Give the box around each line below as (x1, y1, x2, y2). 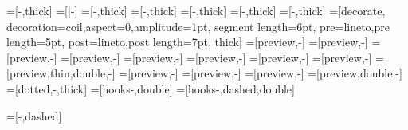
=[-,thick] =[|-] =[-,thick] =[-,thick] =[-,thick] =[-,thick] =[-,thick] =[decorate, (6, 2, 386, 18)
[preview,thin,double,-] (6, 65, 116, 81)
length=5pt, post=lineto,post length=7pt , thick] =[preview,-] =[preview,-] (6, 33, 368, 50)
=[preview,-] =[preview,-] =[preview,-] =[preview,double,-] (119, 65, 402, 81)
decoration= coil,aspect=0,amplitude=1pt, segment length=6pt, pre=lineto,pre (6, 18, 390, 34)
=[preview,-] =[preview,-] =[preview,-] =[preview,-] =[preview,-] (61, 49, 372, 65)
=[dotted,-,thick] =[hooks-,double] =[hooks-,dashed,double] (6, 80, 295, 97)
